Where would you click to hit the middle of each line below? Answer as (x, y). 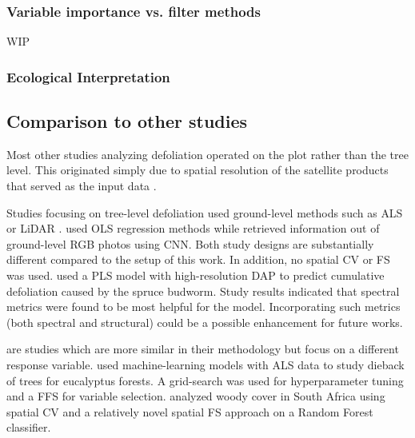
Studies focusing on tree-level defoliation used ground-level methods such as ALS (205, 212)
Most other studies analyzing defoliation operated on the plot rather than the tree (207, 154)
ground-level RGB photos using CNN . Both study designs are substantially (190, 243)
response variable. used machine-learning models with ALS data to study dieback (206, 364)
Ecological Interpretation (88, 76)
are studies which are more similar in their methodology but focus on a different (203, 349)
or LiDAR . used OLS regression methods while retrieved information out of (193, 228)
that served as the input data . (82, 186)
